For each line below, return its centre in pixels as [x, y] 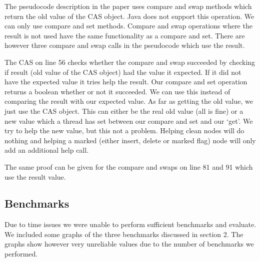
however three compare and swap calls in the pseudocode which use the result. [125, 45]
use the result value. [35, 176]
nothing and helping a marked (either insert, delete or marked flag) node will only [130, 140]
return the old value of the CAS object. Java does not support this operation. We [129, 16]
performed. [21, 254]
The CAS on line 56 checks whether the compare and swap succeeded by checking [130, 62]
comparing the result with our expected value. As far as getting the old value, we [129, 101]
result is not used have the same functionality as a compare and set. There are [125, 35]
